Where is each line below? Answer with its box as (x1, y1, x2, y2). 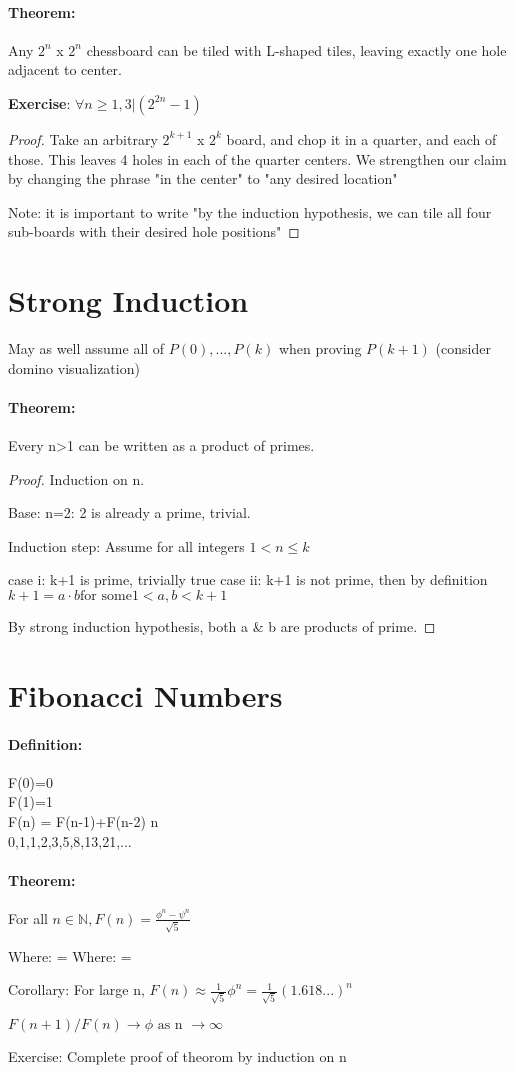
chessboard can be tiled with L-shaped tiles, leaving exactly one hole (86, 39, 507, 60)
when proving (278, 338, 362, 359)
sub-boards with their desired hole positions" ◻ (8, 221, 300, 242)
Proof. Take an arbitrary (8, 128, 158, 149)
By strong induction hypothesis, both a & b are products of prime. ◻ (8, 616, 436, 637)
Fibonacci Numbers (8, 674, 283, 715)
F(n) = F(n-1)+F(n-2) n (8, 810, 159, 831)
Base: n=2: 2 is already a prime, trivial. (8, 502, 251, 523)
